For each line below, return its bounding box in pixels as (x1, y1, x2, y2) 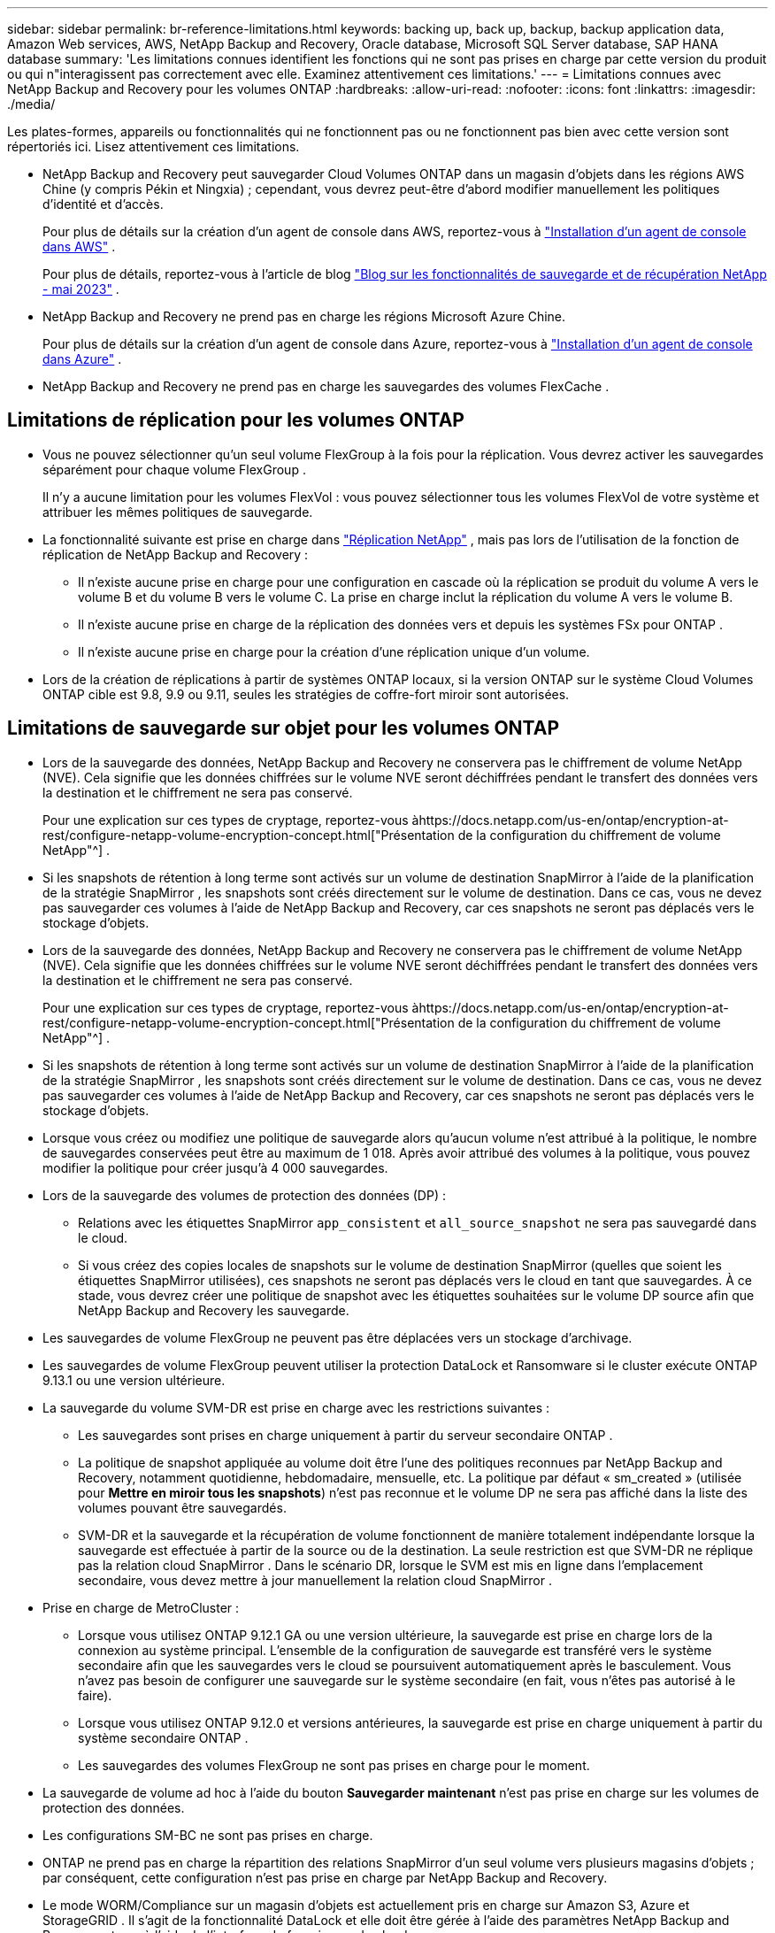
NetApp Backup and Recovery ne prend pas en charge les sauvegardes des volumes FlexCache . (42, 379, 610, 394)
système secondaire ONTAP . (78, 1729, 249, 1745)
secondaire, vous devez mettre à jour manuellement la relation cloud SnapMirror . (78, 1572, 552, 1588)
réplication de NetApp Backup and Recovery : (42, 546, 309, 562)
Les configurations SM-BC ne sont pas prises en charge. (42, 1827, 373, 1843)
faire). (78, 1687, 112, 1703)
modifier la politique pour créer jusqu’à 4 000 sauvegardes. (42, 1159, 388, 1175)
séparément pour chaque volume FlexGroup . (42, 461, 306, 477)
